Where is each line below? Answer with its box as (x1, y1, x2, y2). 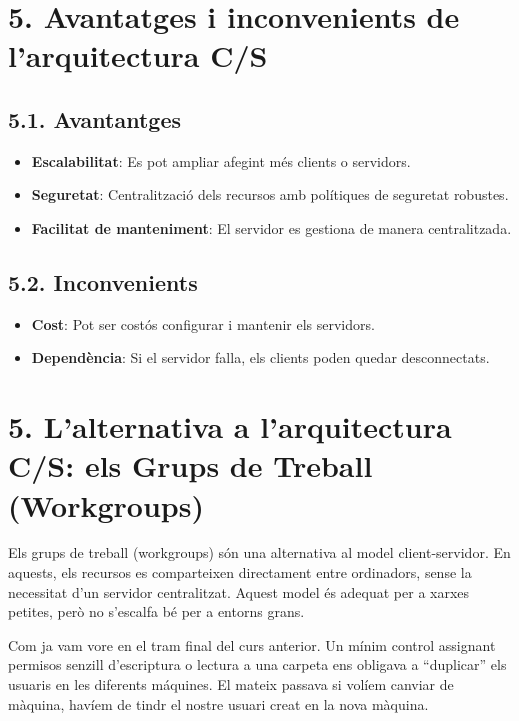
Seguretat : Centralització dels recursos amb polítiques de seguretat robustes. (31, 184, 509, 205)
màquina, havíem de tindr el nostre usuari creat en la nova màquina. (8, 693, 429, 714)
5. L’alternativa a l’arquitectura (8, 406, 452, 447)
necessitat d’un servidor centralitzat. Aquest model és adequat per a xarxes (8, 581, 470, 602)
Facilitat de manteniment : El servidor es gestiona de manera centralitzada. (31, 217, 512, 238)
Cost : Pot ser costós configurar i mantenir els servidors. (31, 313, 375, 334)
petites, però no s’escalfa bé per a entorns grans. (8, 601, 305, 622)
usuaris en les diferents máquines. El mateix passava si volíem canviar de (8, 674, 454, 694)
